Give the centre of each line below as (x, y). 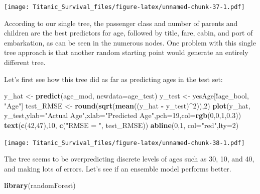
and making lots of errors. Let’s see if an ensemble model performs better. (118, 168)
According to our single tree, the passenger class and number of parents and (121, 23)
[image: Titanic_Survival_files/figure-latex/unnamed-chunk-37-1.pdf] (124, 7)
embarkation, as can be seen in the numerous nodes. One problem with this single (130, 42)
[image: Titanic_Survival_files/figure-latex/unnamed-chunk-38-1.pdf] (124, 143)
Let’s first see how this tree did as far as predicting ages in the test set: (113, 79)
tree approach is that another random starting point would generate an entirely (126, 52)
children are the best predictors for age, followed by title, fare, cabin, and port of (128, 33)
